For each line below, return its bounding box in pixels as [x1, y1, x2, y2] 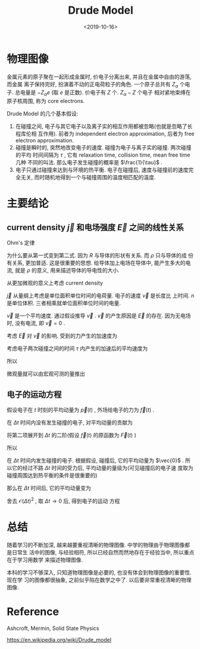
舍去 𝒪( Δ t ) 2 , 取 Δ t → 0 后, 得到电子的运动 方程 [7, 497, 120, 504]
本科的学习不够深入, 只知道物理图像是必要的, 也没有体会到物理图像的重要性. [7, 569, 192, 576]
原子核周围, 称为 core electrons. [7, 98, 85, 105]
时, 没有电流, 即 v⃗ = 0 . [7, 320, 65, 327]
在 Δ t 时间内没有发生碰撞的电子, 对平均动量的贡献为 [7, 419, 133, 426]
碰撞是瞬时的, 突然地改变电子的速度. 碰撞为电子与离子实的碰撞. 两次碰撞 [15, 144, 192, 151]
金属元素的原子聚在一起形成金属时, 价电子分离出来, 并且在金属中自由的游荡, [7, 73, 192, 80]
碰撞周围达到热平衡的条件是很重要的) [7, 472, 98, 479]
